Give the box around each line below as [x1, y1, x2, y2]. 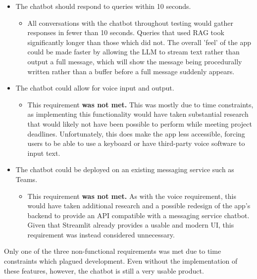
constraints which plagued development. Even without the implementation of [4, 256, 238, 266]
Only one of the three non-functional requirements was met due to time [4, 246, 221, 256]
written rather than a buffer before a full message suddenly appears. [27, 66, 235, 76]
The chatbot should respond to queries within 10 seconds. [15, 1, 191, 11]
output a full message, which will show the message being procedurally [27, 56, 242, 66]
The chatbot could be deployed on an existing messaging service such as [15, 164, 234, 175]
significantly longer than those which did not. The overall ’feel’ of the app [27, 37, 251, 47]
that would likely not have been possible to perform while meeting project [27, 118, 252, 129]
